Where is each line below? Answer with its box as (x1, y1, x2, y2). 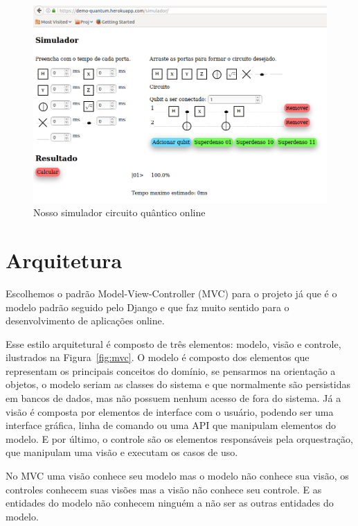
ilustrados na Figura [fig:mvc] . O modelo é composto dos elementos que (6, 350, 310, 365)
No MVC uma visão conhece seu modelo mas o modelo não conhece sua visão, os (6, 468, 349, 483)
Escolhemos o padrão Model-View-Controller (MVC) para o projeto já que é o (6, 286, 337, 300)
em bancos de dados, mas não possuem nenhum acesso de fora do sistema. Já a (6, 391, 341, 405)
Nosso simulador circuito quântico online (33, 205, 206, 220)
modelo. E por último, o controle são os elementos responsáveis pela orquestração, (6, 431, 353, 446)
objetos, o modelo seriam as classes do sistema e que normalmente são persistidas (6, 377, 350, 392)
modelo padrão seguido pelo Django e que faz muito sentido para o (6, 299, 289, 314)
